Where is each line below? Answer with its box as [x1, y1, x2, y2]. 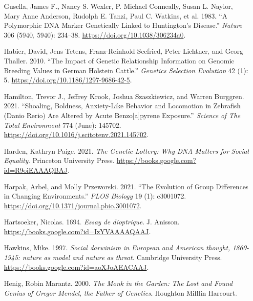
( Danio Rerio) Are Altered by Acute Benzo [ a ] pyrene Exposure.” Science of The [4, 110, 241, 120]
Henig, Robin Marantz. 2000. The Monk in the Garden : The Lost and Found [4, 278, 233, 288]
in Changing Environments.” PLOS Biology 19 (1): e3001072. [4, 191, 186, 201]
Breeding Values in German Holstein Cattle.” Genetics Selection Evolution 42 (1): [4, 65, 248, 75]
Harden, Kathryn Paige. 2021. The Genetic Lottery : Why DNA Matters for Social [4, 145, 249, 156]
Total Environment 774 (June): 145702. [4, 120, 121, 130]
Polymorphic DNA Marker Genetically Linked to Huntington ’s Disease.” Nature [4, 20, 242, 30]
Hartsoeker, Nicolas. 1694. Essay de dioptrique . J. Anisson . [4, 217, 180, 227]
